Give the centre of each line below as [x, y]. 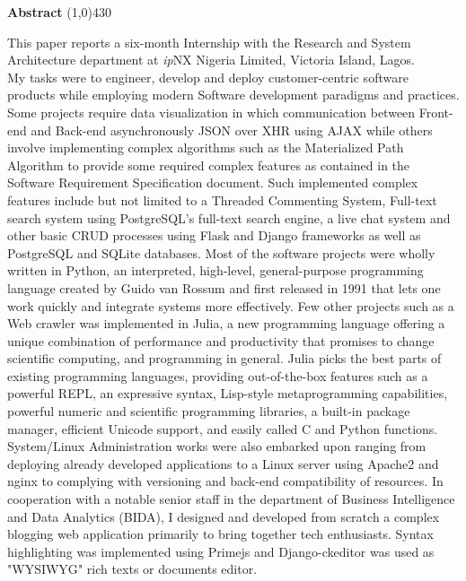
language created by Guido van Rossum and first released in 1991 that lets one [224, 287]
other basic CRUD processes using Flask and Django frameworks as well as [214, 235]
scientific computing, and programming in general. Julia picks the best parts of [224, 358]
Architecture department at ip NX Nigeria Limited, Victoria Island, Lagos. [211, 60]
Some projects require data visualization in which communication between [211, 112]
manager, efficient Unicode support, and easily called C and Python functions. [223, 428]
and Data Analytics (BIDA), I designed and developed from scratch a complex [224, 516]
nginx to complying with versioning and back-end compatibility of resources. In [225, 481]
